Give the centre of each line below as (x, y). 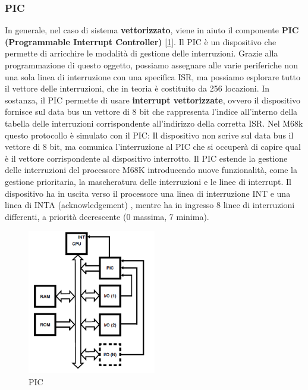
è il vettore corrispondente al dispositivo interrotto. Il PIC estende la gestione (146, 158)
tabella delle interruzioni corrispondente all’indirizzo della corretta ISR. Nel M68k (154, 123)
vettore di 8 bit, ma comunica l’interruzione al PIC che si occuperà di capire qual (153, 147)
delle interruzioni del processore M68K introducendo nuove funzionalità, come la (151, 170)
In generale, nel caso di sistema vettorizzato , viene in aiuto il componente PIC (152, 30)
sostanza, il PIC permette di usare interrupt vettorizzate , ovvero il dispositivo (153, 100)
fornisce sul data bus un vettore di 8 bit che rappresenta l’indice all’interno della (151, 111)
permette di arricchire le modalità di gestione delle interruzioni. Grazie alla (142, 53)
